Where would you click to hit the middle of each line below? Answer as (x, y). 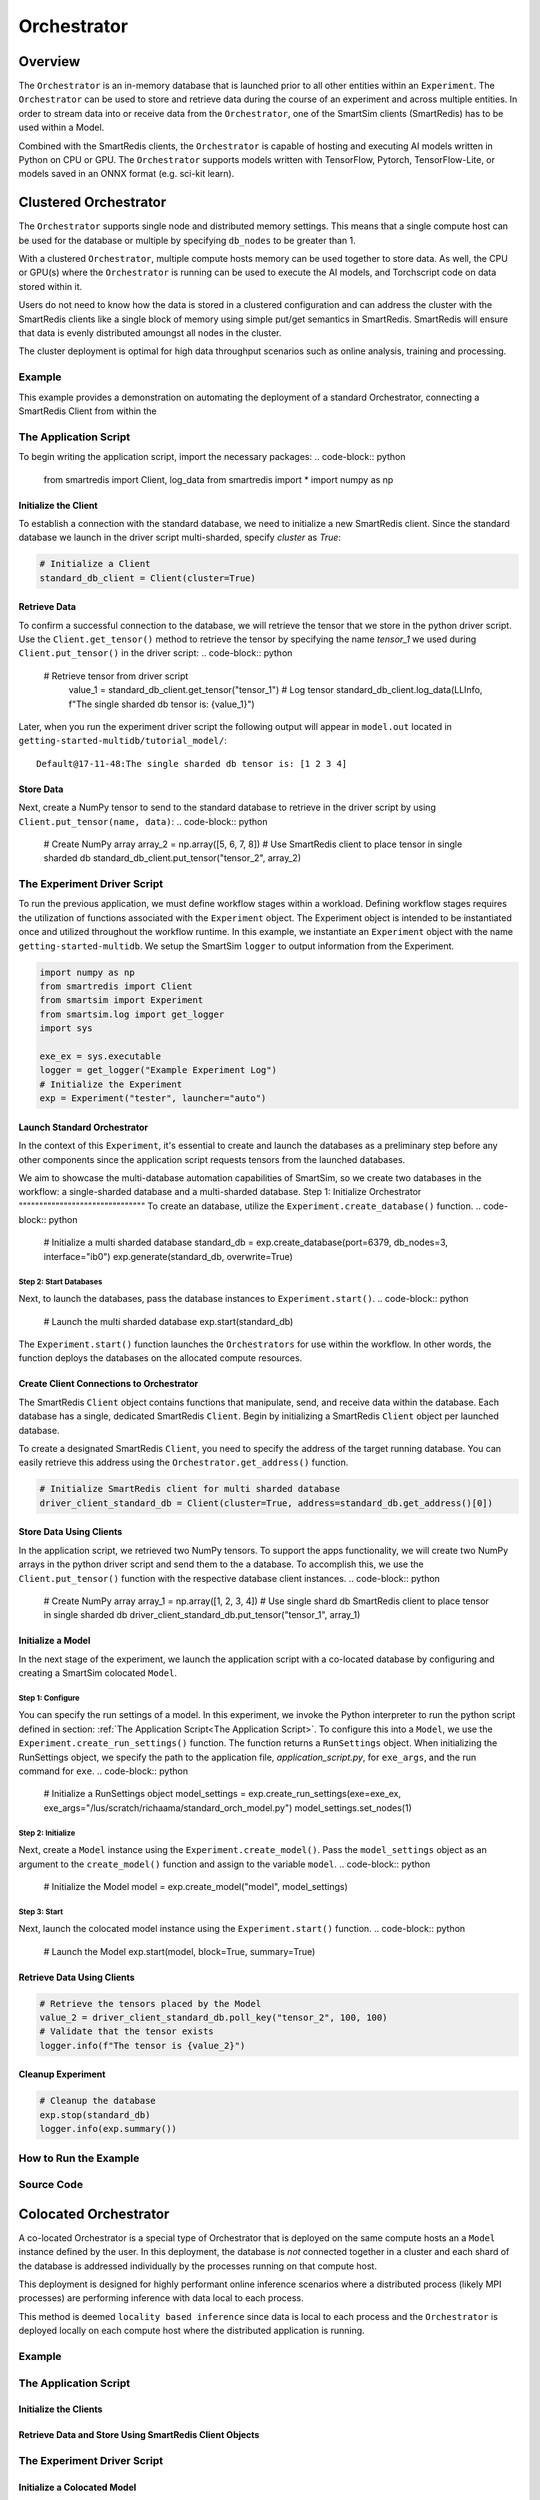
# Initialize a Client (95, 564)
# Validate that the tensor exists (126, 2031)
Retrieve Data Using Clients (76, 1977)
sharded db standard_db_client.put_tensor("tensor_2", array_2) (172, 858)
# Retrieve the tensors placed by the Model (150, 2003)
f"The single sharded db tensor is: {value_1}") (161, 704)
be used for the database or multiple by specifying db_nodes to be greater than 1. (187, 240)
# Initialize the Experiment (111, 1084)
